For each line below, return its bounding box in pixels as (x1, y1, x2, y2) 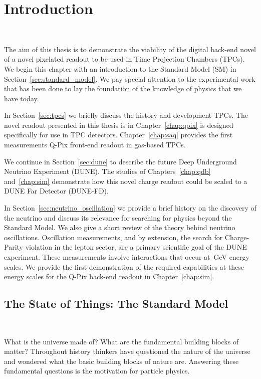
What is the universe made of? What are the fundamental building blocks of (4, 336, 239, 346)
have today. (4, 93, 39, 103)
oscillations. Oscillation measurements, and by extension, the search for (4, 232, 223, 242)
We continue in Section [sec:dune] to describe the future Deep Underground (4, 156, 237, 166)
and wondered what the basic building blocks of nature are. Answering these (4, 355, 239, 366)
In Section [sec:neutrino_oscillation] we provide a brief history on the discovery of (4, 203, 256, 213)
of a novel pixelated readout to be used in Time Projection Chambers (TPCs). (4, 54, 245, 64)
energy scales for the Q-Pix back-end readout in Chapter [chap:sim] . (4, 271, 214, 282)
